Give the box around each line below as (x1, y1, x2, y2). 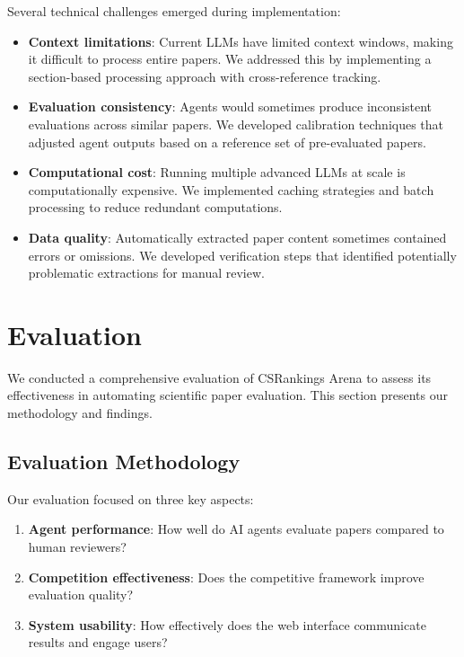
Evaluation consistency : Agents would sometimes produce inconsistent (28, 97, 433, 116)
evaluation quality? (28, 585, 134, 604)
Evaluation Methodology (7, 448, 241, 475)
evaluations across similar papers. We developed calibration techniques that (28, 114, 444, 133)
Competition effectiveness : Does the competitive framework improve (28, 567, 425, 586)
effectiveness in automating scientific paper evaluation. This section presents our (7, 386, 449, 404)
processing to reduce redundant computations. (28, 198, 283, 217)
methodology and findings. (7, 404, 153, 422)
